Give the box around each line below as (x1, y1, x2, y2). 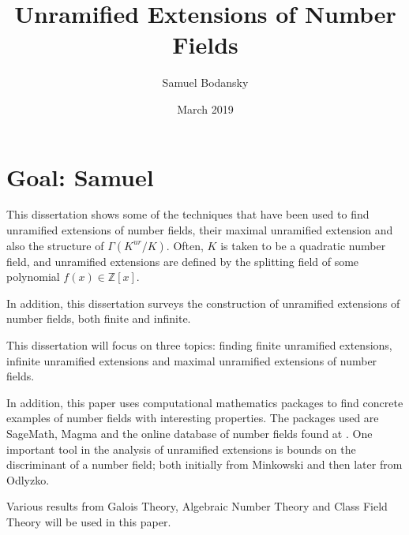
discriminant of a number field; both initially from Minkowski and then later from (6, 456, 403, 473)
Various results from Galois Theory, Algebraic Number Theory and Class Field (6, 498, 388, 514)
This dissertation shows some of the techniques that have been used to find (6, 206, 370, 223)
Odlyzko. (6, 471, 50, 488)
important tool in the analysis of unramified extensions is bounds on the (6, 440, 356, 457)
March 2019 (177, 100, 234, 117)
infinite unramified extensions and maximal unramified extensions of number (6, 352, 377, 369)
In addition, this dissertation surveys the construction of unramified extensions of (6, 294, 400, 311)
